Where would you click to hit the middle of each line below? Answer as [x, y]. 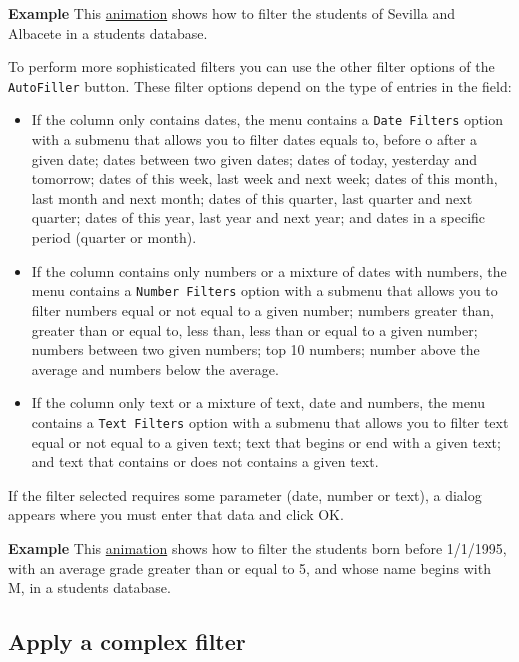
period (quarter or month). [114, 237]
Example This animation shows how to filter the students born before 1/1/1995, [257, 547]
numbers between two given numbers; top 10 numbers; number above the [255, 349]
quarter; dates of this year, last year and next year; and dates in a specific [258, 217]
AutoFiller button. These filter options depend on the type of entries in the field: [260, 85]
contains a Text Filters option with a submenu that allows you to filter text [270, 421]
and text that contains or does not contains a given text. [205, 461]
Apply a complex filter [127, 641]
